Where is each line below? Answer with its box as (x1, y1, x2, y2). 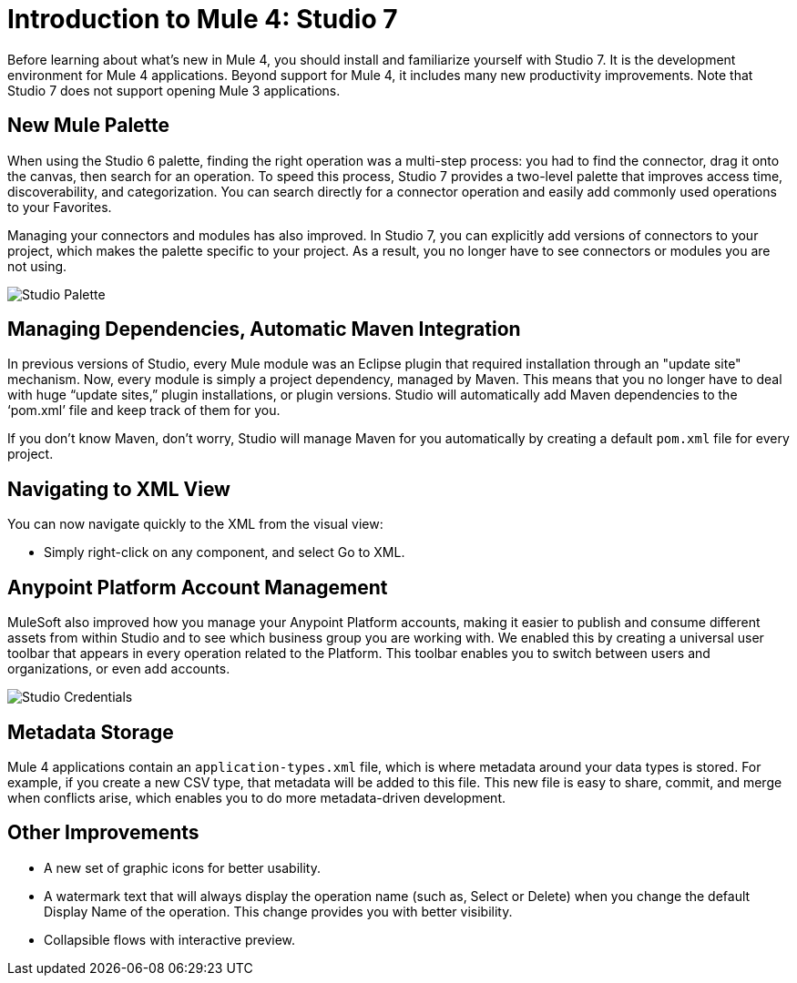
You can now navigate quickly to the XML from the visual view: (7, 516, 383, 532)
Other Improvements (7, 821, 199, 845)
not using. (7, 258, 67, 274)
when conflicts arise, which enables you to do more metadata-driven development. (7, 789, 506, 806)
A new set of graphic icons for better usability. (44, 859, 321, 876)
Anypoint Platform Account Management (7, 575, 388, 599)
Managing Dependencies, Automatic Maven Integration (7, 318, 521, 341)
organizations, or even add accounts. (7, 661, 230, 677)
